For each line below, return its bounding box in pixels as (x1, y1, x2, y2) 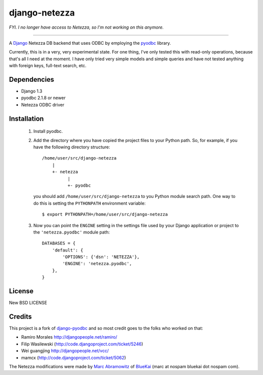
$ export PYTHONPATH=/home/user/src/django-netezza (42, 212, 168, 217)
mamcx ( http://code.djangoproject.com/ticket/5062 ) (21, 355, 126, 360)
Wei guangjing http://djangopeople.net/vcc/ (21, 348, 109, 354)
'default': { (52, 247, 83, 253)
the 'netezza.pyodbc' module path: (33, 229, 110, 235)
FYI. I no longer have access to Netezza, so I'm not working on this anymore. (9, 24, 164, 30)
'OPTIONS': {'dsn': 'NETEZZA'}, (62, 254, 140, 260)
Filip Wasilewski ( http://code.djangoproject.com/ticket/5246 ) (21, 341, 143, 347)
